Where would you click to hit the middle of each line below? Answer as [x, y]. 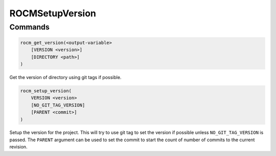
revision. [18, 147]
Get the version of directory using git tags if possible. [65, 77]
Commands [29, 27]
